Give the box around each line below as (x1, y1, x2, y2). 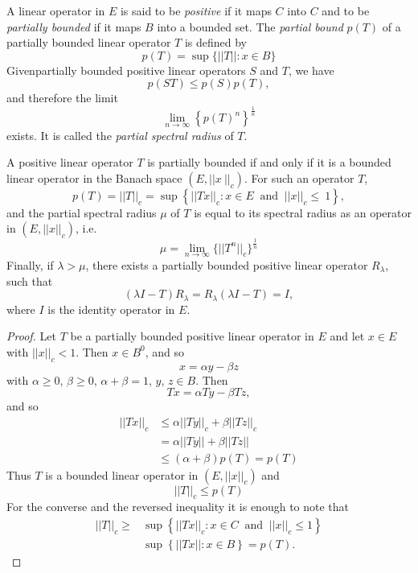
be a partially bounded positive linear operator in (70, 328, 314, 344)
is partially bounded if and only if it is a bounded (147, 154, 391, 171)
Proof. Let (6, 328, 56, 344)
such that (6, 272, 53, 289)
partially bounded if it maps (6, 18, 141, 35)
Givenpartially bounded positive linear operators (6, 61, 246, 78)
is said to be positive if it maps (120, 2, 272, 19)
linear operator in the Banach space (6, 169, 182, 186)
